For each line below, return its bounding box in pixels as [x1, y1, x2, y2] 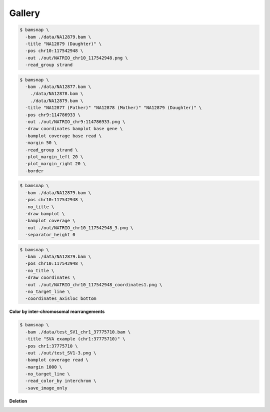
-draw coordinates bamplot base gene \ [25, 126, 123, 132]
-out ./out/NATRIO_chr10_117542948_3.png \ [25, 225, 133, 230]
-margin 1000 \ [25, 364, 62, 370]
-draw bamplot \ [25, 211, 65, 216]
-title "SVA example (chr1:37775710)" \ [25, 336, 125, 342]
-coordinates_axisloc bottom [25, 296, 97, 301]
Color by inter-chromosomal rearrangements [9, 308, 105, 315]
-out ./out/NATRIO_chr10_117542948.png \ [25, 55, 128, 61]
